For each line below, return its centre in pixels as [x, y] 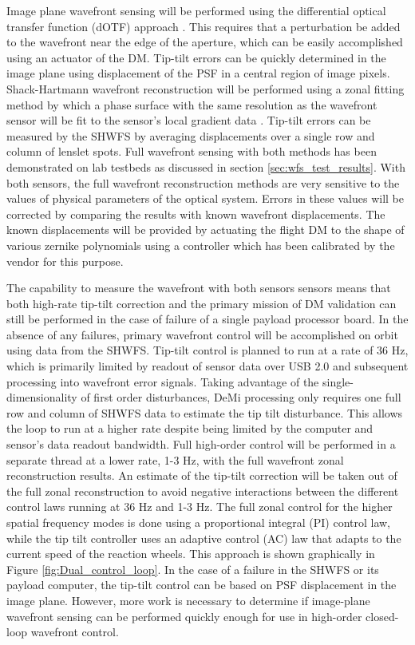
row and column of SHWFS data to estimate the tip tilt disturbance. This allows [205, 412]
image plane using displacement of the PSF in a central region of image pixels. [198, 73]
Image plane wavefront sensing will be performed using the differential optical [196, 10]
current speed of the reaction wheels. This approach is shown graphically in [191, 554]
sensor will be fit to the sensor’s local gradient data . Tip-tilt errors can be [189, 120]
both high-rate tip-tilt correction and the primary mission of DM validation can [202, 303]
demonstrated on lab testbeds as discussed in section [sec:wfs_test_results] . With [206, 166]
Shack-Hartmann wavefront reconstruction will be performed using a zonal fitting [206, 88]
